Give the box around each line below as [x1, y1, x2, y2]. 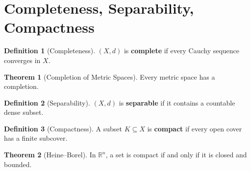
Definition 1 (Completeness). [4, 45, 96, 56]
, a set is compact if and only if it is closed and [105, 150, 247, 160]
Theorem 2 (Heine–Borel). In [4, 150, 96, 160]
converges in [4, 55, 41, 65]
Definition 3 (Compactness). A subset [4, 123, 122, 133]
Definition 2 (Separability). [4, 97, 90, 107]
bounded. [4, 159, 32, 169]
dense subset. [4, 107, 44, 117]
